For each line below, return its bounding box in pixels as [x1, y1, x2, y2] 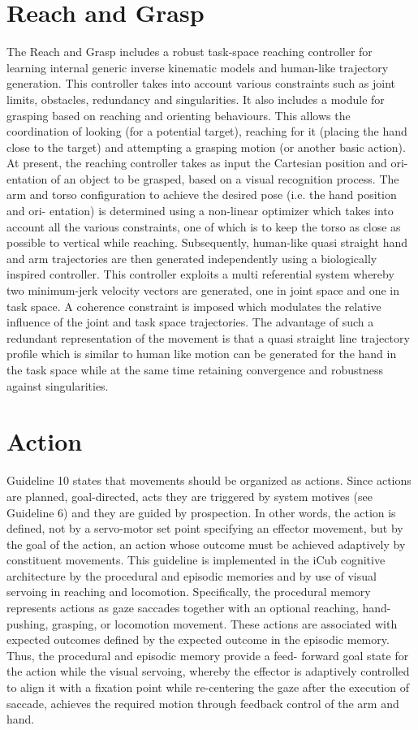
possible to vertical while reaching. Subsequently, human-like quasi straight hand [6, 234, 408, 251]
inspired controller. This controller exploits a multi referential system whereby [6, 266, 394, 283]
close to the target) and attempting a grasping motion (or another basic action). [6, 138, 406, 155]
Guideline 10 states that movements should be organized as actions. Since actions [6, 472, 412, 489]
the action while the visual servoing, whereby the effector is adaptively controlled [6, 663, 410, 680]
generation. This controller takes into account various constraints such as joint [6, 75, 396, 92]
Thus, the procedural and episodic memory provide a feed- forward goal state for [6, 646, 409, 663]
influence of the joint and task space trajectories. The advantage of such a [6, 313, 374, 330]
